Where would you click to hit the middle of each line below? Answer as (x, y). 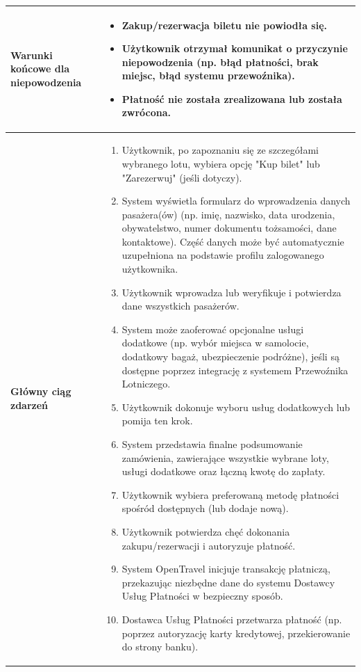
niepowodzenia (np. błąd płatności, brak (220, 62)
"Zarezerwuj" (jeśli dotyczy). (182, 177)
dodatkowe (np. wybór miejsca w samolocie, (215, 343)
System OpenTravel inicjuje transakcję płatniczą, (226, 569)
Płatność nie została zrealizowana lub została (232, 98)
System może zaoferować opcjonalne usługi (213, 329)
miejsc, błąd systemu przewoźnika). (208, 75)
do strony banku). (160, 647)
